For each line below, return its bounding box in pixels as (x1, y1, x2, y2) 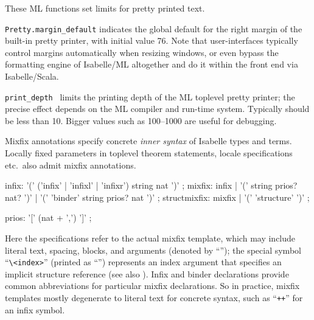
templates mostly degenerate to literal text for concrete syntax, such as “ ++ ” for (5, 291, 303, 304)
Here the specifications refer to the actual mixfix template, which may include (5, 232, 296, 245)
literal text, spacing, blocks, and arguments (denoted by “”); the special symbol (5, 243, 301, 256)
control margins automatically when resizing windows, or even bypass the (5, 46, 279, 58)
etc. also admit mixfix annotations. (5, 158, 136, 171)
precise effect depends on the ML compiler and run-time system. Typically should (5, 102, 310, 115)
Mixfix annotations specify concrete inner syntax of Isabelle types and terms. (5, 134, 292, 147)
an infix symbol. (5, 303, 65, 316)
